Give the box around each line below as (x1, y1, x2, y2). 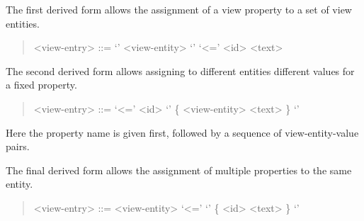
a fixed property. (6, 77, 77, 92)
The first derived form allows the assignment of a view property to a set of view (6, 2, 352, 16)
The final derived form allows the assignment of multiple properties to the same (6, 162, 352, 177)
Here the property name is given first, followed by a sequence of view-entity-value (6, 125, 359, 140)
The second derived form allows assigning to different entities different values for (6, 63, 355, 78)
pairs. (6, 139, 30, 154)
